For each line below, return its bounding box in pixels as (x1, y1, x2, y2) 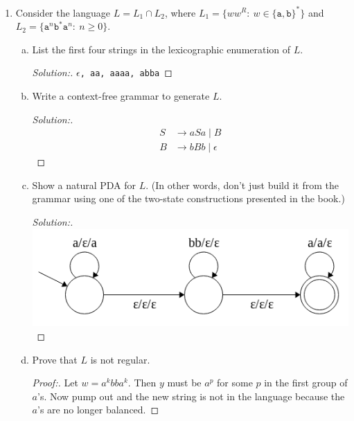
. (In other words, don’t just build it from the (145, 177, 339, 192)
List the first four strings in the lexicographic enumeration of (32, 42, 291, 56)
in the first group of (264, 375, 348, 390)
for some (217, 375, 253, 390)
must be (167, 375, 202, 390)
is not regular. (90, 352, 150, 366)
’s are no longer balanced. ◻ (37, 402, 159, 417)
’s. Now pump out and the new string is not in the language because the (37, 388, 345, 403)
